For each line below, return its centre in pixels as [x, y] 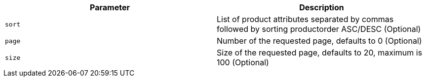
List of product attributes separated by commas [305, 19]
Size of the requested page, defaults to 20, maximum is [320, 53]
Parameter [110, 7]
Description [322, 7]
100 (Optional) [243, 62]
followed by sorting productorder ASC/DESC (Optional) [319, 29]
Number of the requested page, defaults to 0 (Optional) [319, 41]
